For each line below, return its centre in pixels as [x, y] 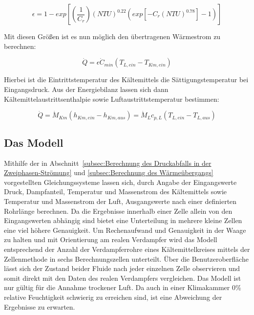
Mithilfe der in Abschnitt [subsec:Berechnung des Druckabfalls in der [108, 163]
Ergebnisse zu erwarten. [40, 306]
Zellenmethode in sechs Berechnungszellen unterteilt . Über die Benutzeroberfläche [126, 259]
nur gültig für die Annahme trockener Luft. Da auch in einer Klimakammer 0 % [123, 287]
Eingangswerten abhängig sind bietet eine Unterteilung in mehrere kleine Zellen [123, 220]
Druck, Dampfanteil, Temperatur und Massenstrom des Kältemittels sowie [115, 191]
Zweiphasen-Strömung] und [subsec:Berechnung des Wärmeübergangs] [109, 172]
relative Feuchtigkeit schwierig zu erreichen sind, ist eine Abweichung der [113, 297]
